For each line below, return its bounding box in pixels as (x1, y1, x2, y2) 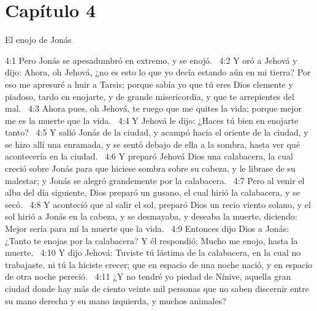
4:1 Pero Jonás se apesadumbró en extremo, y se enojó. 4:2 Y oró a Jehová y (5, 53, 297, 66)
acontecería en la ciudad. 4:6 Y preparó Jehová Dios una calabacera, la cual (5, 150, 293, 163)
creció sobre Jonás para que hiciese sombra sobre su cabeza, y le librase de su (5, 162, 296, 175)
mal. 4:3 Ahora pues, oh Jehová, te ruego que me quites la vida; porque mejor (5, 102, 302, 115)
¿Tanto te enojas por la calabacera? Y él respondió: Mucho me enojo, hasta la (5, 234, 298, 247)
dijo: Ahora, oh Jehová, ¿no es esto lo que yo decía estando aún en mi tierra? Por (5, 66, 311, 79)
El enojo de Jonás (5, 33, 72, 46)
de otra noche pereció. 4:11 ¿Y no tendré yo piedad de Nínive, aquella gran (5, 270, 291, 283)
